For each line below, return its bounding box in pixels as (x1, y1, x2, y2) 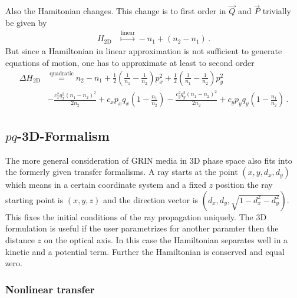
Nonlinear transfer (5, 282, 95, 296)
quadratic (49, 70, 74, 77)
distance (5, 234, 35, 246)
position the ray (215, 178, 273, 191)
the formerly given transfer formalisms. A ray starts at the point (5, 165, 238, 178)
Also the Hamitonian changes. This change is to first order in (5, 5, 226, 17)
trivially (262, 5, 291, 17)
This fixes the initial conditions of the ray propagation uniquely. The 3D (5, 210, 267, 223)
